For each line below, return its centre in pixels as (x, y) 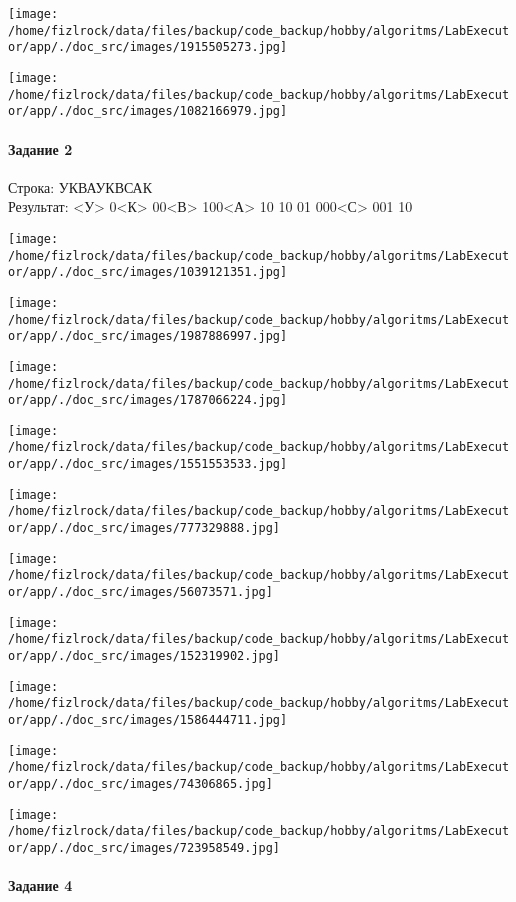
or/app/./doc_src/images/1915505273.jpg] (148, 47)
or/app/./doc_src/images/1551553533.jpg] (148, 464)
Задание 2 (40, 148)
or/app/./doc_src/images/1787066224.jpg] (148, 400)
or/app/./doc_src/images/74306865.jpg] (140, 783)
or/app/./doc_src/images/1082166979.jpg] (148, 111)
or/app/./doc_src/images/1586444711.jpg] (148, 720)
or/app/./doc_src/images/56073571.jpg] (140, 592)
